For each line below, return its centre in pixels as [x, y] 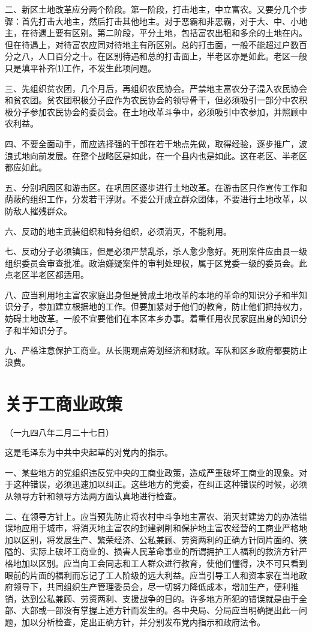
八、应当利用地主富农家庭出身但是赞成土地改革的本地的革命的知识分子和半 [152, 294]
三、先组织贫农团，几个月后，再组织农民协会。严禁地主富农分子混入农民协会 [156, 88]
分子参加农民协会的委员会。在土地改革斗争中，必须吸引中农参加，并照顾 [156, 111]
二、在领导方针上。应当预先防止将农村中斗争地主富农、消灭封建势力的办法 [152, 516]
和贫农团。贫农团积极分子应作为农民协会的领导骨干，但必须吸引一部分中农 [152, 100]
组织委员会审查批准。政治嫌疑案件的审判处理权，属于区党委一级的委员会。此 [156, 263]
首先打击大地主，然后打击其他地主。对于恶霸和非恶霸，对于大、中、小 [160, 21]
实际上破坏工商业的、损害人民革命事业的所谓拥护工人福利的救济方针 [164, 551]
